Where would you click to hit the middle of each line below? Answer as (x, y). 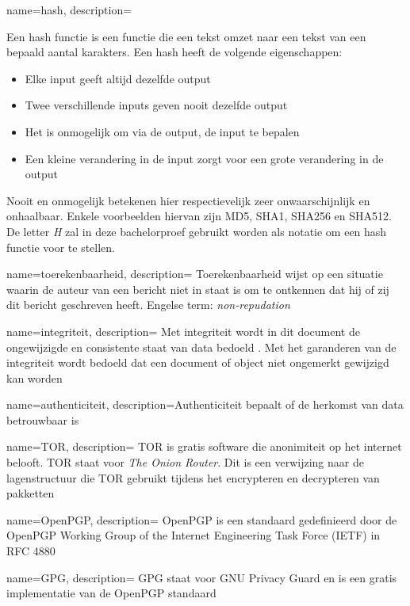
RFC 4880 (31, 551)
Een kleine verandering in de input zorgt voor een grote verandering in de (204, 158)
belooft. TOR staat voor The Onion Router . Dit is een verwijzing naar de (185, 462)
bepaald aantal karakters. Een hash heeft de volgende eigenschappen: (174, 52)
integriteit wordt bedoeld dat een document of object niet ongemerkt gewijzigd (198, 362)
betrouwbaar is (43, 419)
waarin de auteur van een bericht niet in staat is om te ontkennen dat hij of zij (198, 289)
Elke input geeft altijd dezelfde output (118, 78)
